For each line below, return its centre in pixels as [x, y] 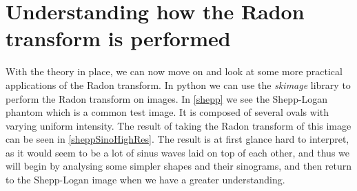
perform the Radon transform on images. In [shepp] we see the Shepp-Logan [167, 98]
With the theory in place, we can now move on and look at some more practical [174, 71]
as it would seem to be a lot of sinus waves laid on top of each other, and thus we [177, 152]
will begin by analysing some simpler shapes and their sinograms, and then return [179, 166]
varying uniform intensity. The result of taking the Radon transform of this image [178, 125]
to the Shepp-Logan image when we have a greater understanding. [145, 180]
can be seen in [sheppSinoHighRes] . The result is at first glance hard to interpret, [177, 139]
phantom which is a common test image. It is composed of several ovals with [167, 112]
